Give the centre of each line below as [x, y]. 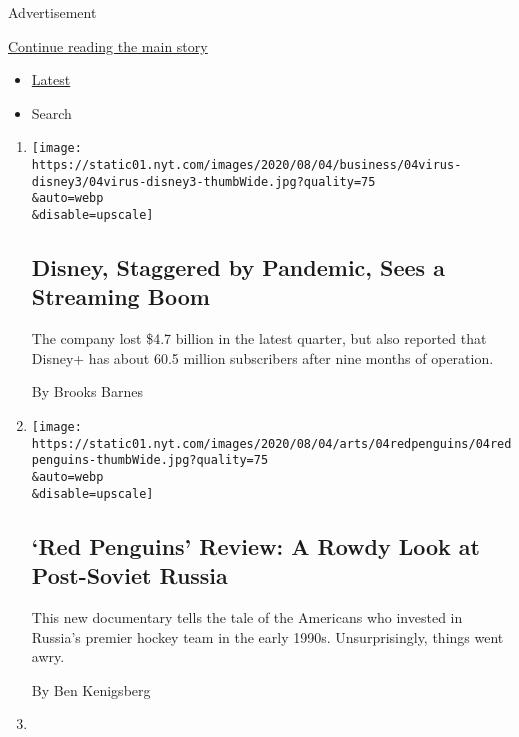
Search [51, 112]
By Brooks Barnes [87, 391]
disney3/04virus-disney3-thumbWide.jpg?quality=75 [203, 181]
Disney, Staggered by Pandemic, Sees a [238, 267]
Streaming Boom [120, 296]
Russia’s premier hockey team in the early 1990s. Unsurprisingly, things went [267, 636]
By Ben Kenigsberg [91, 689]
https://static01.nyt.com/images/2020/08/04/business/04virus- [246, 165]
